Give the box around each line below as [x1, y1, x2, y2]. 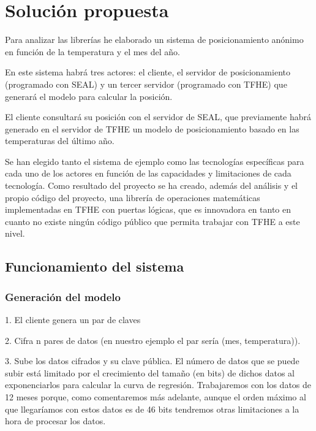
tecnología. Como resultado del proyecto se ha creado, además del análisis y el [5, 179, 298, 192]
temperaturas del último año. [5, 134, 115, 147]
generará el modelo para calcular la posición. [5, 90, 173, 102]
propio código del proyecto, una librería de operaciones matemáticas [5, 191, 260, 204]
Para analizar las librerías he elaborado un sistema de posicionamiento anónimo [5, 33, 304, 46]
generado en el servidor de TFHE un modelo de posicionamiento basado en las [5, 122, 299, 135]
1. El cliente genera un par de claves [5, 313, 141, 326]
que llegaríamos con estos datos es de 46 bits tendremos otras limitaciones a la [5, 402, 299, 415]
